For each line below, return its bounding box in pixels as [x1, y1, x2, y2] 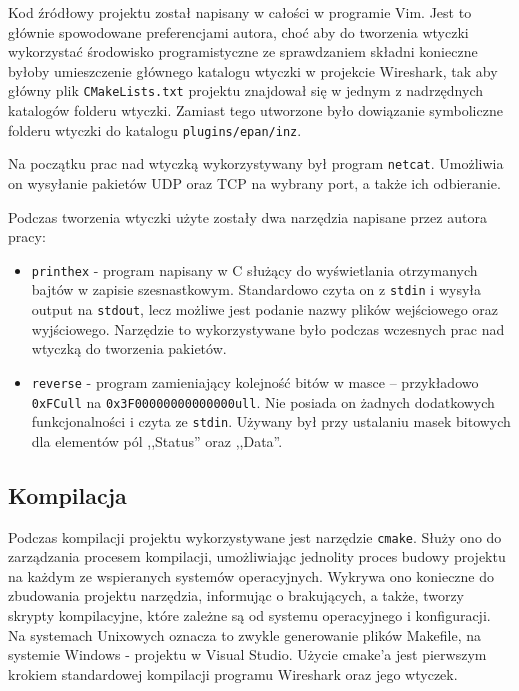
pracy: [8, 226, 46, 247]
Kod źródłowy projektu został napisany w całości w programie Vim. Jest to [8, 2, 472, 22]
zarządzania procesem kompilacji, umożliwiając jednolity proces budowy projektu [8, 546, 506, 567]
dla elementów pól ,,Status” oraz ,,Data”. [31, 430, 283, 451]
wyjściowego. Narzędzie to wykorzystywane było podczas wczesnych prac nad [31, 318, 505, 339]
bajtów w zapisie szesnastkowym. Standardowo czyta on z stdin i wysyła [31, 279, 481, 300]
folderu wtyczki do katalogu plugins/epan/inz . [8, 119, 302, 140]
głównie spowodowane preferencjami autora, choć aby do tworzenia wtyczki [8, 21, 469, 42]
